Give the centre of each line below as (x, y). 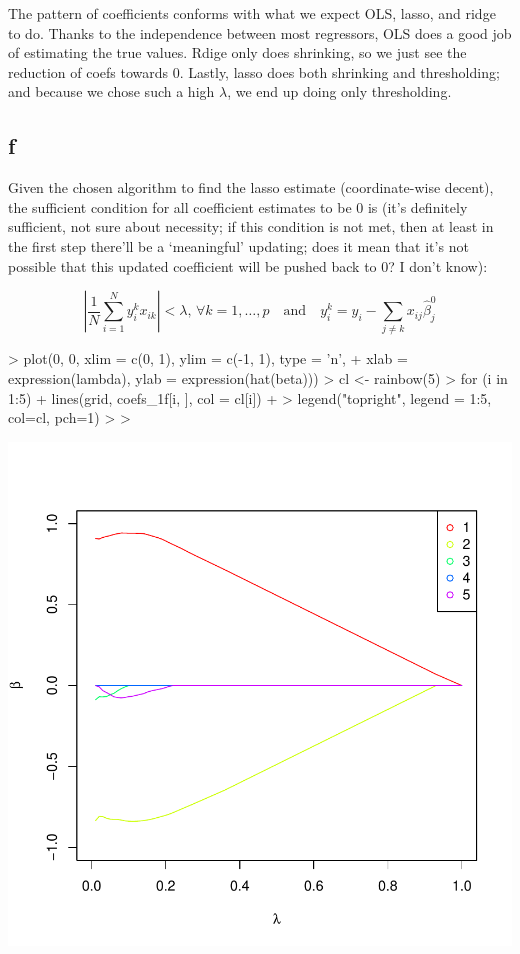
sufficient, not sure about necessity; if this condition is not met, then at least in (251, 226)
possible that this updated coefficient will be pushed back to (192, 265)
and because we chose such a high (111, 91)
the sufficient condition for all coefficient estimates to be (180, 206)
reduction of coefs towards (88, 71)
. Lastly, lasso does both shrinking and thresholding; (339, 71)
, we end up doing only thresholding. (339, 91)
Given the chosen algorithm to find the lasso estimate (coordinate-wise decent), (251, 187)
